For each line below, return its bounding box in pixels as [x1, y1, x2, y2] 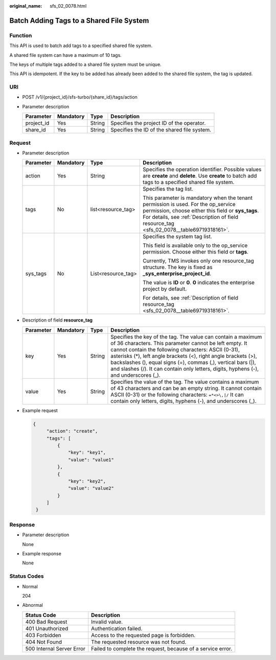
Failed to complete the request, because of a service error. [91, 645, 233, 652]
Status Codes [9, 573, 44, 580]
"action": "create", [46, 428, 98, 434]
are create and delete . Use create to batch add [143, 172, 257, 179]
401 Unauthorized [25, 625, 68, 632]
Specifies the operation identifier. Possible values [143, 166, 262, 173]
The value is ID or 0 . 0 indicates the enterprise [143, 279, 255, 286]
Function [9, 32, 32, 39]
